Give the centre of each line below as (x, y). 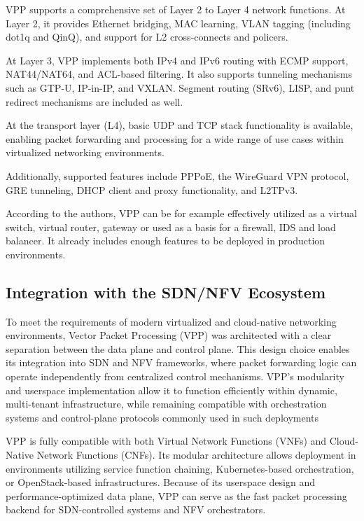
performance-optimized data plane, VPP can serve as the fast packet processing (176, 495)
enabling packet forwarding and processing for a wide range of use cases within (175, 138)
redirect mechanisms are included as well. (94, 101)
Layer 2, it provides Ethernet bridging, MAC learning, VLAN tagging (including (178, 23)
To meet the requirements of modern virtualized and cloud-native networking (171, 321)
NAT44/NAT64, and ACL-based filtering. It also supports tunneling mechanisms (179, 74)
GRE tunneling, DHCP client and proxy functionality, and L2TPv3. (152, 189)
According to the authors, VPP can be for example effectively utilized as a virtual (181, 213)
